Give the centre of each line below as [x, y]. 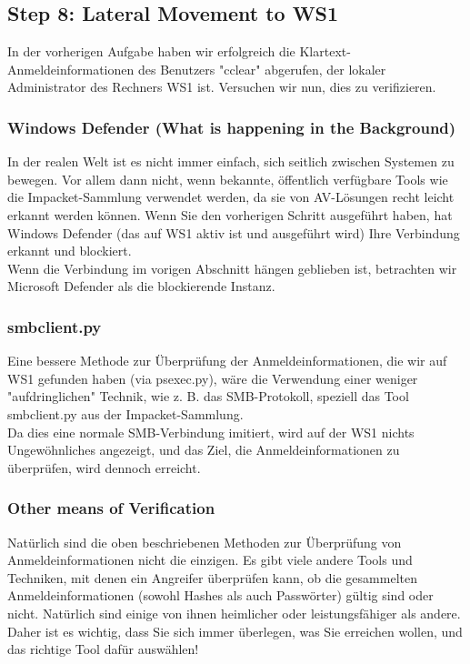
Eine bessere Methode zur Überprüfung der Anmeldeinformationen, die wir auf [227, 361]
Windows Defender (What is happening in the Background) [232, 127]
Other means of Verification [111, 508]
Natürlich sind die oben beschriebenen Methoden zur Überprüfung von [205, 542]
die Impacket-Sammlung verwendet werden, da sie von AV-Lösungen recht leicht [231, 197]
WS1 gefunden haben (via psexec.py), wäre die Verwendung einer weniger [213, 378]
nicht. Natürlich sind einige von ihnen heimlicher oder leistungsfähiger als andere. [234, 613]
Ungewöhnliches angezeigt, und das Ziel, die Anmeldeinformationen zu [204, 450]
